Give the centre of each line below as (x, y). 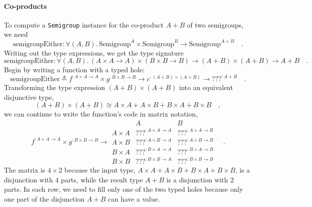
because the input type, (100, 170)
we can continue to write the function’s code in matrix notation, (101, 114)
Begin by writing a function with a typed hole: (74, 70)
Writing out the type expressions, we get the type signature (94, 52)
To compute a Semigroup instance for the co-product (84, 24)
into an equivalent (206, 87)
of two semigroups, (215, 24)
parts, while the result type (102, 179)
